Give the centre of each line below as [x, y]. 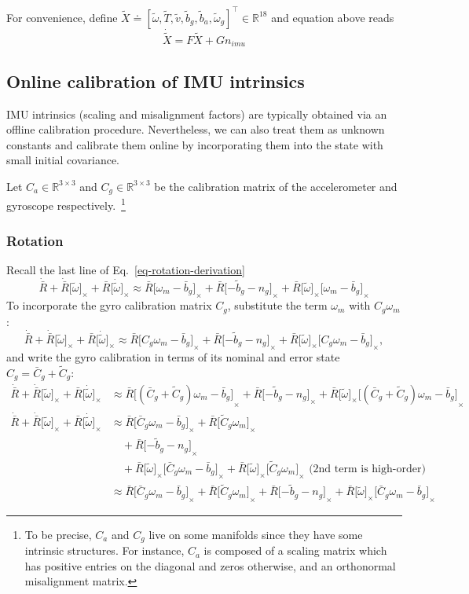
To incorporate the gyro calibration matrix [109, 305]
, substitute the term [277, 305]
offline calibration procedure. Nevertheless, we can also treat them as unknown [196, 129]
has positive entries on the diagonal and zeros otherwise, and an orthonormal [210, 565]
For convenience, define [62, 17]
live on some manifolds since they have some [256, 534]
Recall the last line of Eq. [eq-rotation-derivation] [126, 269]
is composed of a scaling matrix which [295, 550]
